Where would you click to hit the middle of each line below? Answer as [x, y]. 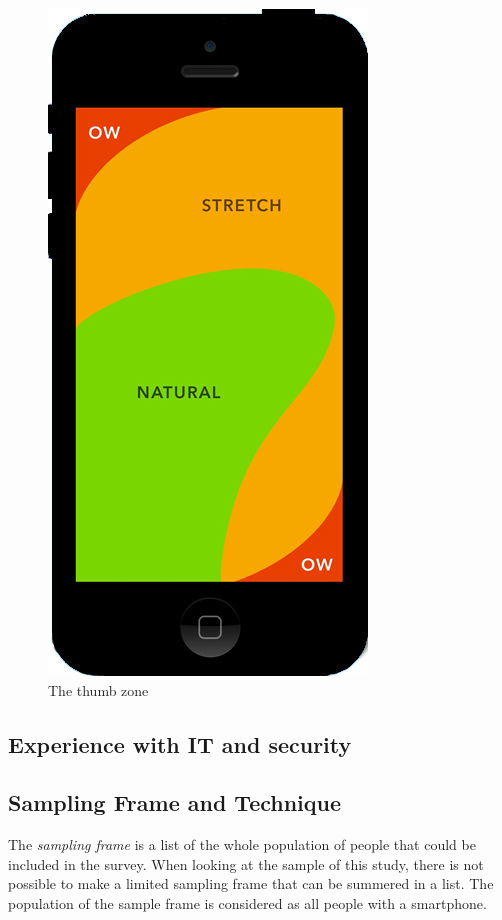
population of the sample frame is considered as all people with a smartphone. [247, 902]
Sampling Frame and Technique [175, 802]
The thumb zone [98, 689]
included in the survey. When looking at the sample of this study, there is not [246, 863]
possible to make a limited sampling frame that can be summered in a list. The [251, 883]
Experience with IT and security [180, 743]
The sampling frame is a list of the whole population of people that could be [242, 844]
